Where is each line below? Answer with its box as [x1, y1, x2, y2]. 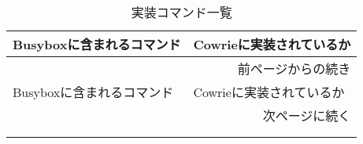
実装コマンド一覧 [131, 3, 232, 21]
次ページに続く [262, 106, 351, 124]
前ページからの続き [237, 59, 351, 77]
